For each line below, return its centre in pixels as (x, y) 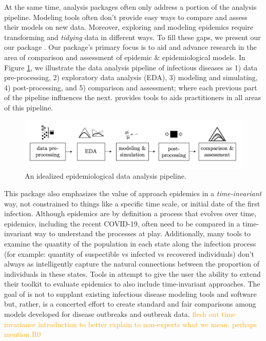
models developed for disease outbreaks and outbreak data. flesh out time (120, 314)
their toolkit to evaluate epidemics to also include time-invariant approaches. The (132, 284)
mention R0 (23, 334)
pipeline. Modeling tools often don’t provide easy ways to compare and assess (126, 17)
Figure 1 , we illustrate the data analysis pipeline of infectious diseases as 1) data (131, 67)
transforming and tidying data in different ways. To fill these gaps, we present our (132, 37)
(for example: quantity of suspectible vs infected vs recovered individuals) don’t (129, 253)
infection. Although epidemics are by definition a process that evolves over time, (130, 213)
